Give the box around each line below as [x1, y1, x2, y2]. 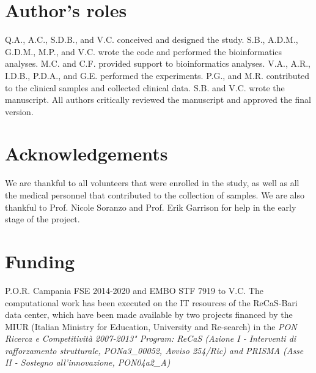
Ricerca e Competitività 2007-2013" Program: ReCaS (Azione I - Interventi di [5, 332, 296, 345]
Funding [5, 248, 75, 273]
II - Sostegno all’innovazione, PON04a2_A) [5, 356, 171, 369]
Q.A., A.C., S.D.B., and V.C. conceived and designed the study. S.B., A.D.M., [5, 33, 298, 46]
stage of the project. [5, 213, 80, 225]
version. [5, 105, 34, 118]
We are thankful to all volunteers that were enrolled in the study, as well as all [5, 176, 299, 189]
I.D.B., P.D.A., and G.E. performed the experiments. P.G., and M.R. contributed [5, 69, 310, 81]
